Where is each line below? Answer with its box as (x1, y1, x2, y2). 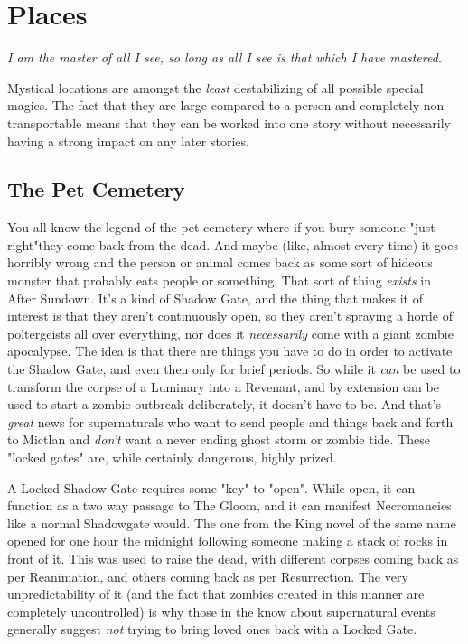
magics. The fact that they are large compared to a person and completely (7, 96, 420, 115)
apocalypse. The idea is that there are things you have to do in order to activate (7, 341, 453, 360)
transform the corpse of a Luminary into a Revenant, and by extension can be (7, 377, 439, 396)
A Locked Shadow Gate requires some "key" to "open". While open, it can (7, 478, 416, 497)
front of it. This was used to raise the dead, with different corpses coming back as (7, 548, 459, 567)
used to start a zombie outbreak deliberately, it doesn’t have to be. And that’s (7, 395, 441, 414)
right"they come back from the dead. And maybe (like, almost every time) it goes (7, 235, 458, 254)
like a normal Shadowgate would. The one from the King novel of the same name (7, 513, 456, 532)
